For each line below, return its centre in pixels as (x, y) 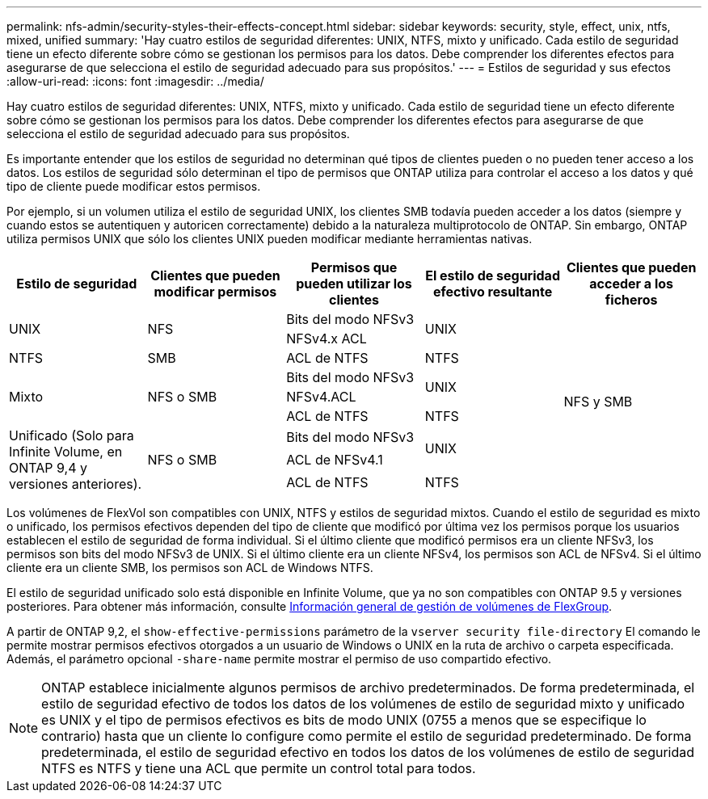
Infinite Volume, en (66, 452)
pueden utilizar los (354, 284)
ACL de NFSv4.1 (335, 460)
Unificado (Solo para (72, 435)
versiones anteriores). (76, 484)
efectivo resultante (493, 292)
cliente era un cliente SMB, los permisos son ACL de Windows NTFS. (190, 568)
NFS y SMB (598, 402)
